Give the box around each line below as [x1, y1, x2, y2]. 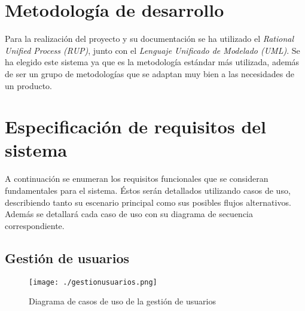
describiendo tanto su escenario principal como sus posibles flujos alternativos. [5, 196, 291, 208]
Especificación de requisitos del [5, 114, 266, 139]
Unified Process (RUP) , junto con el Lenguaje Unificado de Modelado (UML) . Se [5, 44, 300, 56]
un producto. [5, 79, 53, 92]
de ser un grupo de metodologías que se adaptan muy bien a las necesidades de [5, 67, 294, 80]
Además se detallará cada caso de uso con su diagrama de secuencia [5, 208, 254, 220]
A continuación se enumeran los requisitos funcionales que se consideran [5, 172, 269, 185]
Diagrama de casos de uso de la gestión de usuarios [29, 295, 216, 307]
